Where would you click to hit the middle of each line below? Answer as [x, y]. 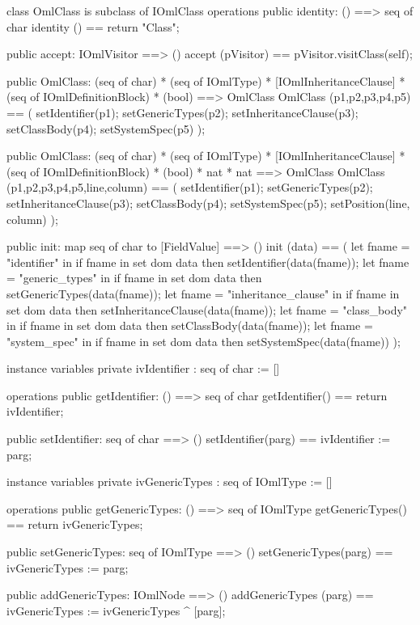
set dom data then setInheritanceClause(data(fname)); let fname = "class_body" [207, 309]
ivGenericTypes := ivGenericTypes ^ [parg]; [116, 610]
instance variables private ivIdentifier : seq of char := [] [143, 368]
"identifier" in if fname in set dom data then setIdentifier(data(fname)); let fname [208, 262]
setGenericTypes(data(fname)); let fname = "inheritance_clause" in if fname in [203, 293]
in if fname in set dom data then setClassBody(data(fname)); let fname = [190, 325]
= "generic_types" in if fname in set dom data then [134, 278]
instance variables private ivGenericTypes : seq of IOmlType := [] [170, 481]
